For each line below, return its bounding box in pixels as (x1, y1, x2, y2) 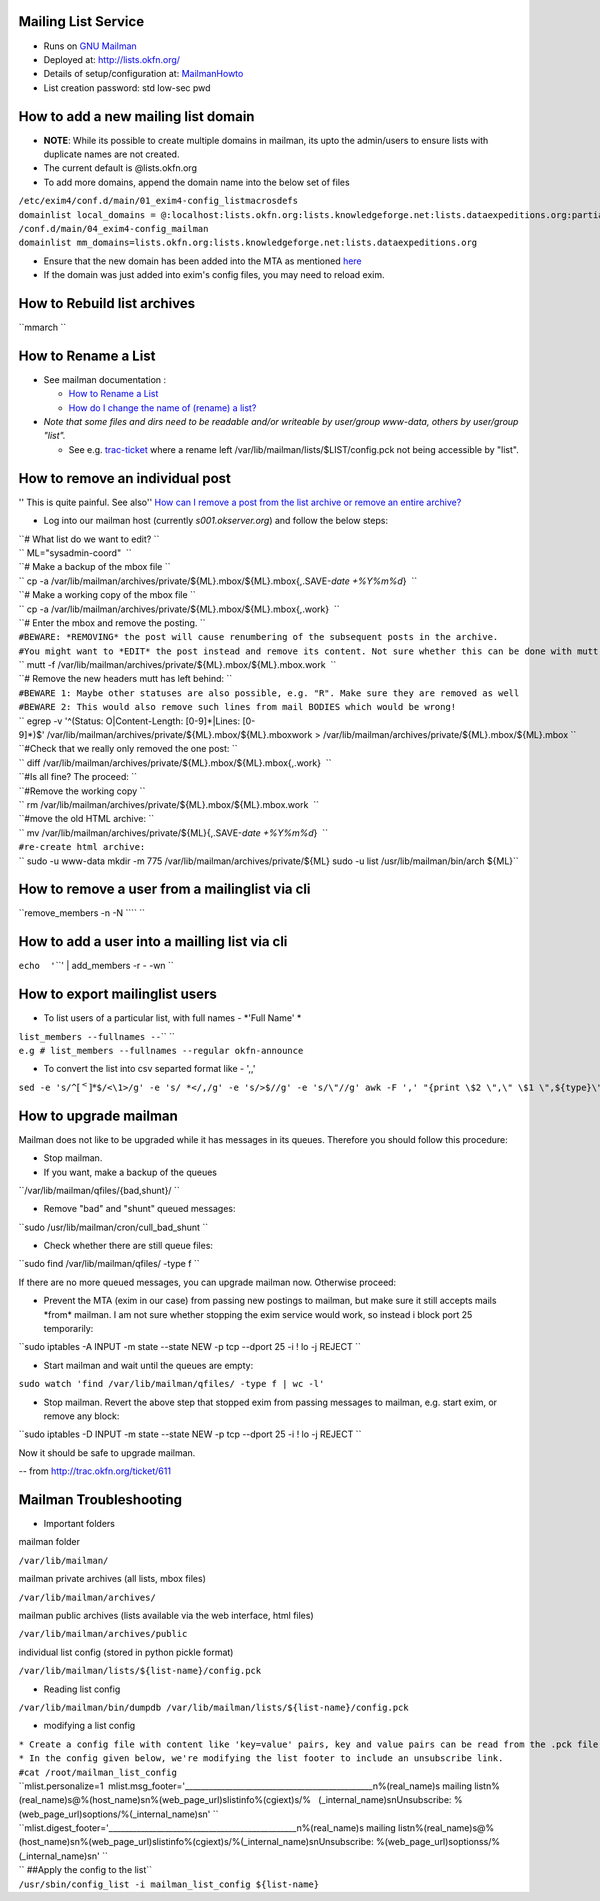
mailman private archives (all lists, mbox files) (18, 1573, 207, 1585)
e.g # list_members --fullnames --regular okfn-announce (18, 1045, 304, 1057)
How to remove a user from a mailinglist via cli (18, 881, 311, 898)
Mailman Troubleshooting (18, 1491, 183, 1508)
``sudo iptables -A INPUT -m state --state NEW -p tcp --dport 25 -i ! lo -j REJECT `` (18, 1341, 362, 1353)
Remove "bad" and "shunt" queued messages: (43, 1203, 236, 1215)
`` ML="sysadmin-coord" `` (18, 546, 132, 559)
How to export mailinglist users (18, 986, 217, 1003)
